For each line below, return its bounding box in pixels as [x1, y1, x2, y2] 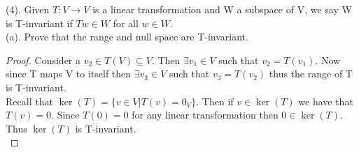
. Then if [196, 93, 234, 108]
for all [113, 15, 139, 30]
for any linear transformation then [132, 107, 279, 122]
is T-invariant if [6, 15, 73, 30]
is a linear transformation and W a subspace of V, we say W [92, 2, 352, 16]
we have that [298, 93, 353, 108]
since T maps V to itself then [6, 66, 132, 81]
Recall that [6, 93, 53, 108]
